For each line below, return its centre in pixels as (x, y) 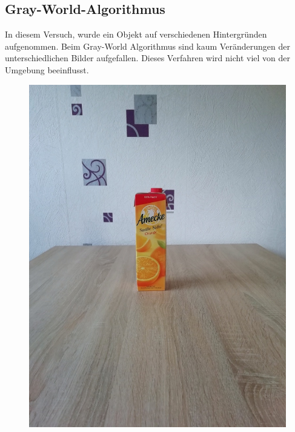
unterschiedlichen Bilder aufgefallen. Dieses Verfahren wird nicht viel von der (148, 58)
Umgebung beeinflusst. (47, 69)
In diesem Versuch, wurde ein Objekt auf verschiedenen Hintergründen (136, 34)
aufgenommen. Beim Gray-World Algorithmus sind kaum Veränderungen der (147, 46)
